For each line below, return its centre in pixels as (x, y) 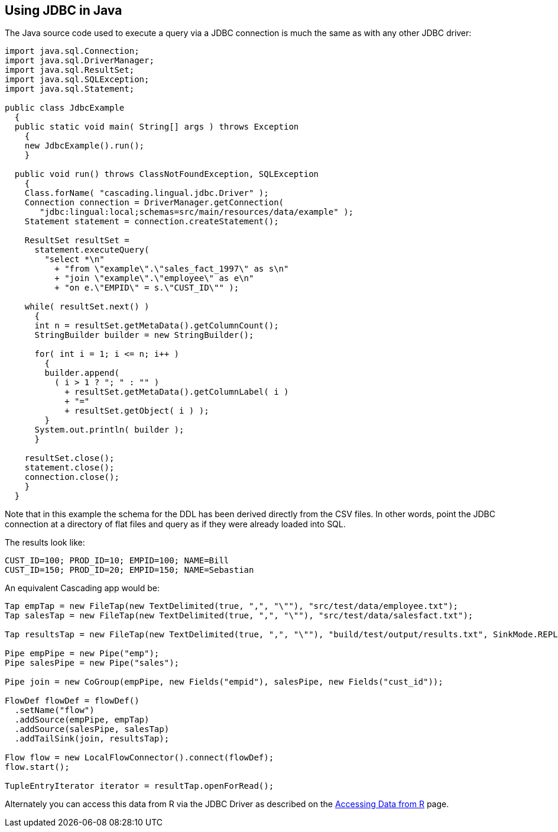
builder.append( (82, 373)
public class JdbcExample (65, 108)
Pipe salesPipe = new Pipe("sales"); (92, 663)
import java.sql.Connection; (72, 51)
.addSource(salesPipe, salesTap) (92, 729)
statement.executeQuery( (92, 250)
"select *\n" (74, 259)
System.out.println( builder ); (109, 430)
